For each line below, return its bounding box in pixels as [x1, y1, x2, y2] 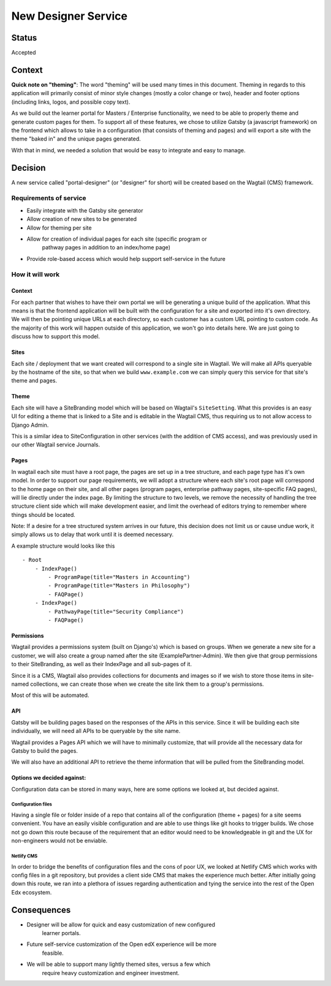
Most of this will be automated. [11, 691, 89, 699]
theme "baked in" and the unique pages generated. [11, 135, 141, 142]
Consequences [11, 904, 71, 915]
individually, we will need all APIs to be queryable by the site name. [11, 728, 181, 735]
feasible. [42, 949, 64, 957]
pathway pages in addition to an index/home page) [42, 244, 171, 251]
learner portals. [42, 930, 81, 937]
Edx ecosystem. [11, 888, 52, 896]
